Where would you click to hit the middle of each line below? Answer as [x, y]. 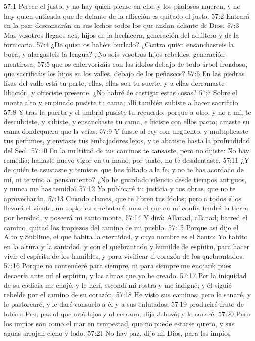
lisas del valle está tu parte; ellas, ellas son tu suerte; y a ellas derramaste [114, 83]
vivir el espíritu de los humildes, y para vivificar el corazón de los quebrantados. [124, 256]
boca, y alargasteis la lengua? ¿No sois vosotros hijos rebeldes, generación [115, 54]
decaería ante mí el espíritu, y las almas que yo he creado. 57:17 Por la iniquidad [125, 275]
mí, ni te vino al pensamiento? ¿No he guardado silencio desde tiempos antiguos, [125, 179]
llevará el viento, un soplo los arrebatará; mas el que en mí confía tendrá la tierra [126, 208]
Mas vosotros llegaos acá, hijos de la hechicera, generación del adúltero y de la [122, 35]
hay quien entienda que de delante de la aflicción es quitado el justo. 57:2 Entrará [127, 15]
